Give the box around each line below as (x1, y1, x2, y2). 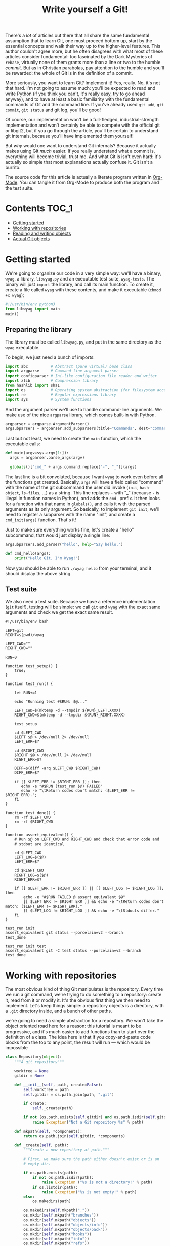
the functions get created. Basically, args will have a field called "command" (5, 479, 164, 485)
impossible (5, 1045, 28, 1051)
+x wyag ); (5, 292, 24, 298)
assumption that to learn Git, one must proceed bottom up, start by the (5, 38, 153, 44)
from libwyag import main (5, 306, 60, 311)
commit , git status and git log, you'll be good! (5, 107, 101, 113)
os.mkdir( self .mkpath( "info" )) (23, 1236, 90, 1241)
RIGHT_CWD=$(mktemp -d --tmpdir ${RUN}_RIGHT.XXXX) (14, 712, 125, 718)
